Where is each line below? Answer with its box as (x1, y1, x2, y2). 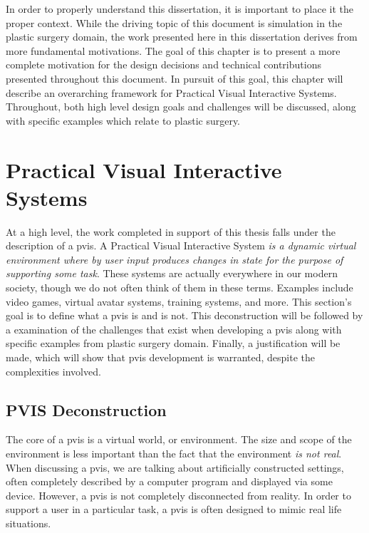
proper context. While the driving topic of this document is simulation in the (6, 15, 343, 30)
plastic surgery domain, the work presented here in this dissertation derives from (6, 29, 358, 44)
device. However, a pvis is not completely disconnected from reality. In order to (6, 487, 351, 502)
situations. (6, 515, 51, 530)
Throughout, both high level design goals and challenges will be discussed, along (6, 99, 356, 114)
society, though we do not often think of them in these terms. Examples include (6, 280, 353, 295)
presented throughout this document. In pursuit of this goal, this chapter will (6, 71, 343, 86)
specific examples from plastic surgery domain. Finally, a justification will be (6, 336, 341, 351)
